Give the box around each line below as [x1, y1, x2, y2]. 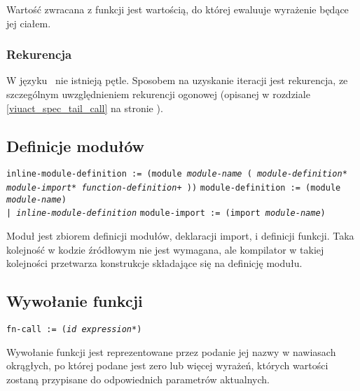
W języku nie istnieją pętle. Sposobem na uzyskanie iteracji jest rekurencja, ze [6, 73, 348, 88]
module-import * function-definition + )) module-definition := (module [6, 183, 341, 193]
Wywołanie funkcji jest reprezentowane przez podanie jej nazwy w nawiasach [6, 344, 336, 359]
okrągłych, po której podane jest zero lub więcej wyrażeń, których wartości [6, 358, 328, 373]
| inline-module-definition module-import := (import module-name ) [6, 208, 326, 219]
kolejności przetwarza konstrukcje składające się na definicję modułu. [6, 256, 303, 270]
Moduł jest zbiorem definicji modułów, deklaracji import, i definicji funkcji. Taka [6, 228, 354, 243]
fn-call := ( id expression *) [6, 324, 142, 334]
